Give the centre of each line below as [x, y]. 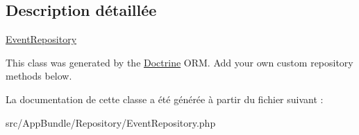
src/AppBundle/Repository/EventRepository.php [111, 122]
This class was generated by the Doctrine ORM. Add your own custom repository [179, 62]
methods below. [39, 76]
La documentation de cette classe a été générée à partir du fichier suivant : [165, 99]
